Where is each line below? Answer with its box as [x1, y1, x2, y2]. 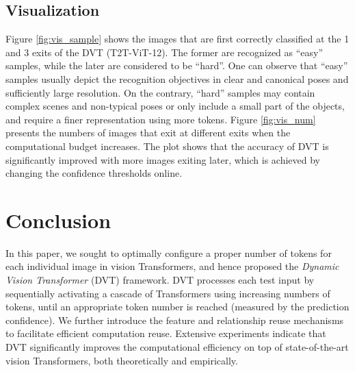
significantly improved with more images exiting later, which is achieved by [5, 152, 320, 166]
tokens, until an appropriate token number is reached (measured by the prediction [5, 299, 350, 314]
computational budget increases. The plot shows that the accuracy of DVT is [5, 138, 329, 153]
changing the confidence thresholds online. [5, 166, 183, 180]
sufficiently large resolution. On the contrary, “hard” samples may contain [5, 85, 315, 99]
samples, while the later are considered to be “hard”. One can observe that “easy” [5, 58, 348, 73]
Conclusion [5, 206, 111, 234]
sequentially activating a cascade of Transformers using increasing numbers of [5, 286, 330, 300]
